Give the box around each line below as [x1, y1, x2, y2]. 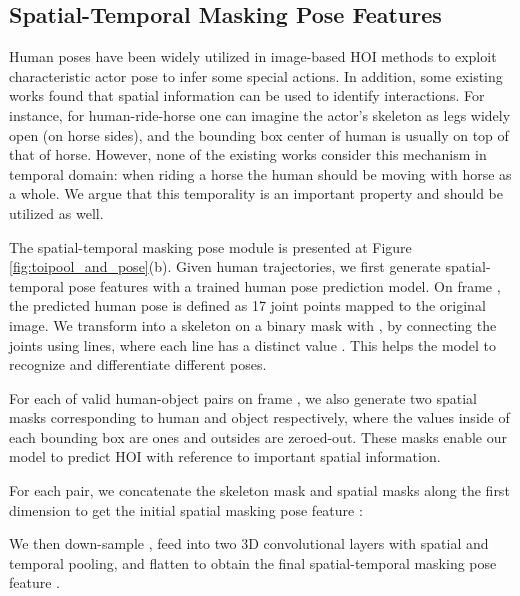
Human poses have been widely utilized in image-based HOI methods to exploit [9, 46, 497, 67]
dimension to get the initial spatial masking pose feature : [9, 499, 363, 520]
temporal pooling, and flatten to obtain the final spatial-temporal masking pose [9, 552, 497, 573]
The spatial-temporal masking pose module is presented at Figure [9, 236, 412, 257]
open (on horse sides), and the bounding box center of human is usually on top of [9, 124, 509, 145]
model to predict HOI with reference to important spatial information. [9, 446, 441, 467]
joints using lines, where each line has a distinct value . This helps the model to [9, 334, 497, 355]
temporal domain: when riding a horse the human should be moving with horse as [9, 163, 512, 184]
